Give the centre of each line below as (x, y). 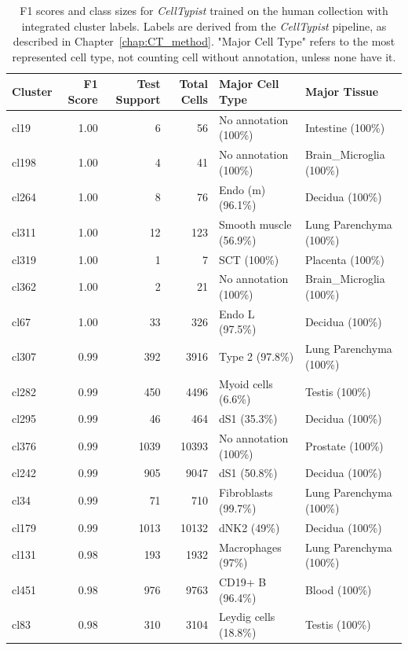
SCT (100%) (249, 259)
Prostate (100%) (344, 445)
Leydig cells (247, 617)
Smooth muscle (255, 224)
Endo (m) (242, 189)
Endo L (237, 313)
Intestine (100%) (345, 127)
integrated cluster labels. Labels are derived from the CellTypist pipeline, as (204, 26)
